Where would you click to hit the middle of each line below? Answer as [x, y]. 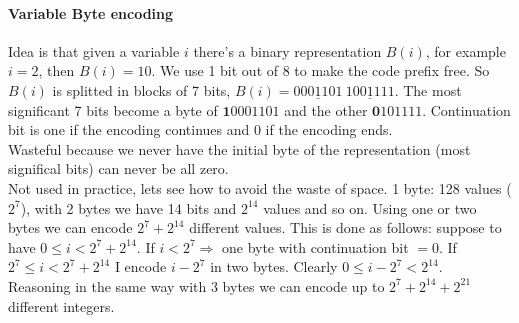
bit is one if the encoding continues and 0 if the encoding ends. [200, 129]
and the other [326, 109]
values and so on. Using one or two [370, 207]
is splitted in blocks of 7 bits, [141, 89]
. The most [428, 89]
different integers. [61, 305]
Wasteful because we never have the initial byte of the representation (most [239, 148]
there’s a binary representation [287, 50]
